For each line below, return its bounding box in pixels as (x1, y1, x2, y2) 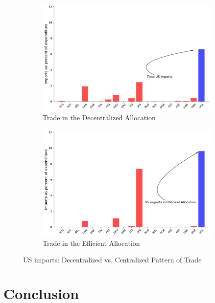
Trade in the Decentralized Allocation (43, 112, 156, 123)
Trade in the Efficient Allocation (43, 238, 140, 248)
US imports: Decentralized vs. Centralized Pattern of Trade (23, 254, 202, 264)
